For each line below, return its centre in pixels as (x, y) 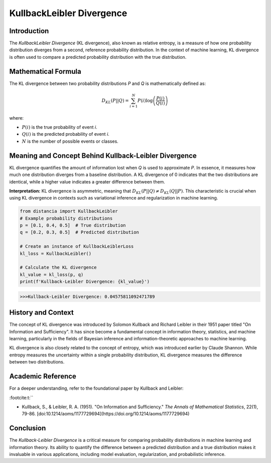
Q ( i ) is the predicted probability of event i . (66, 134)
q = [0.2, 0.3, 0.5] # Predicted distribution (79, 232)
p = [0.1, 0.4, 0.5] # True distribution (73, 225)
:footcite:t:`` (21, 398)
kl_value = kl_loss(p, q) (52, 274)
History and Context (41, 312)
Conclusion (28, 428)
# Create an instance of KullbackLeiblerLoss (77, 247)
